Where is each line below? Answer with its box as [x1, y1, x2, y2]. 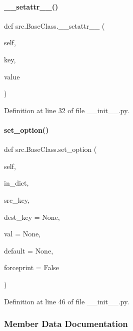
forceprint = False [4, 262, 59, 273]
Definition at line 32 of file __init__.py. [4, 105, 129, 115]
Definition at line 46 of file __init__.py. [4, 296, 129, 306]
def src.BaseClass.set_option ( [4, 144, 97, 154]
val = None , [4, 228, 41, 239]
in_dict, [4, 178, 29, 188]
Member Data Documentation [4, 317, 128, 330]
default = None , [4, 245, 53, 256]
